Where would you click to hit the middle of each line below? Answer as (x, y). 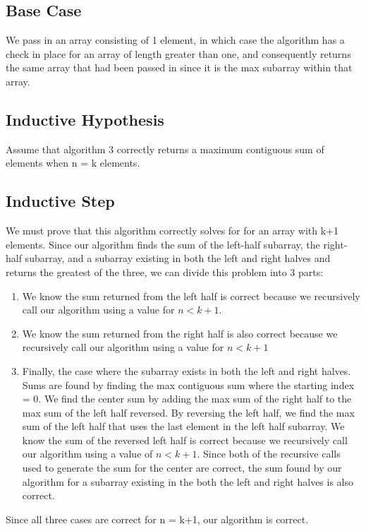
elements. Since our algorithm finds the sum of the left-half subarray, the (163, 244)
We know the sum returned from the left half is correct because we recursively (191, 296)
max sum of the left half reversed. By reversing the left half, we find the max (188, 412)
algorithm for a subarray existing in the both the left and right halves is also (188, 481)
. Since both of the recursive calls (269, 454)
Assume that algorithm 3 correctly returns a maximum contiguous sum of (165, 149)
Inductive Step (60, 201)
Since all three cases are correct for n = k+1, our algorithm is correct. (157, 519)
